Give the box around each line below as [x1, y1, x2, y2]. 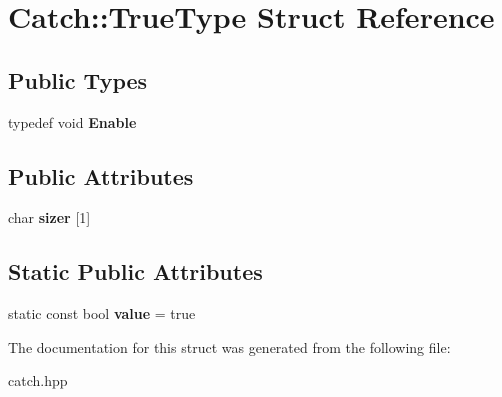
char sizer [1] [8, 207, 91, 228]
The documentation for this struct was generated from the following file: [8, 336, 451, 357]
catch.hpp [8, 370, 68, 391]
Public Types [8, 64, 148, 95]
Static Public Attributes [8, 256, 263, 287]
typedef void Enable [8, 111, 137, 132]
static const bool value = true [8, 303, 196, 324]
